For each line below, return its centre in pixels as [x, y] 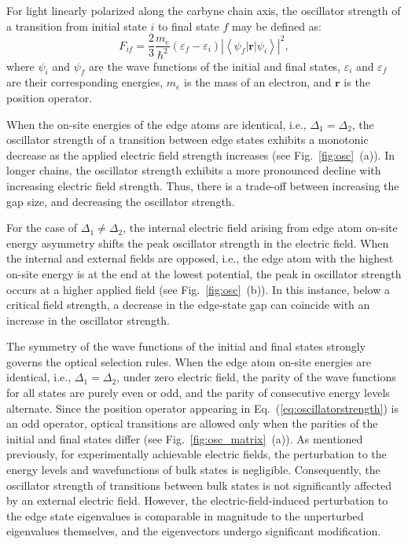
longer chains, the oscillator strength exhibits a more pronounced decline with [194, 170]
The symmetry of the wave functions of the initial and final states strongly [186, 346]
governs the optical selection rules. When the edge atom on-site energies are [189, 361]
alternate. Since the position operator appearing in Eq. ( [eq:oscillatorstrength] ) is [202, 408]
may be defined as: [277, 26]
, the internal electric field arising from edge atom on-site [260, 228]
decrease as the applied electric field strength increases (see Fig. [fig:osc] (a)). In [200, 154]
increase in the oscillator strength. [88, 320]
